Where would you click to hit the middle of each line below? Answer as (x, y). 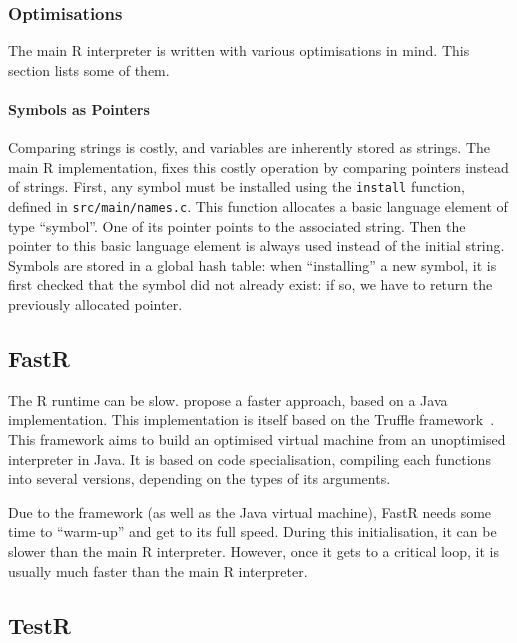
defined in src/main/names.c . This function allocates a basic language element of (258, 206)
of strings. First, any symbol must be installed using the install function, (236, 186)
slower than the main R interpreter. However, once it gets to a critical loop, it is (253, 551)
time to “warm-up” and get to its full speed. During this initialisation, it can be (252, 531)
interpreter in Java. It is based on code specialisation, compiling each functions (249, 458)
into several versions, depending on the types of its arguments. (199, 478)
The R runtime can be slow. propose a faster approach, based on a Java (228, 399)
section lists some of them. (89, 69)
